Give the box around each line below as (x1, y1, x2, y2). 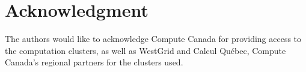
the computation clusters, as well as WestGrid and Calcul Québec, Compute (5, 44, 286, 56)
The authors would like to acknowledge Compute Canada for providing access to (5, 32, 302, 45)
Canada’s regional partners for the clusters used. (5, 56, 183, 68)
